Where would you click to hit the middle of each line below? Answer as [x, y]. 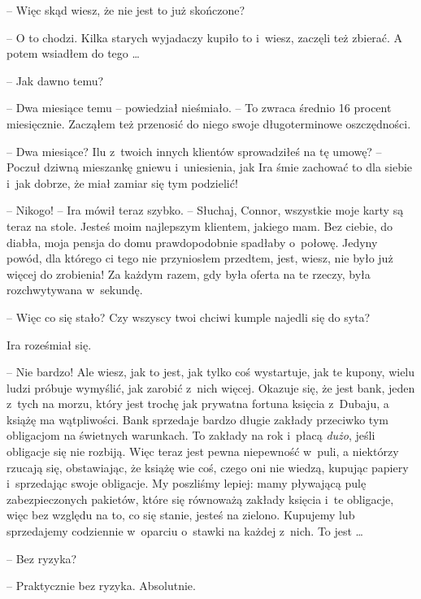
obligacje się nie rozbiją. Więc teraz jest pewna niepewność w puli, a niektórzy [203, 451]
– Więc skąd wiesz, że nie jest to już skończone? [126, 10]
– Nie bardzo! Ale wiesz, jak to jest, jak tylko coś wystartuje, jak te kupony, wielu [211, 372]
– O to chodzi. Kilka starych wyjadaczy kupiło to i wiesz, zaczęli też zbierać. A [205, 37]
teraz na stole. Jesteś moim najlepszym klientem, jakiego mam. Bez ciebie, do [200, 226]
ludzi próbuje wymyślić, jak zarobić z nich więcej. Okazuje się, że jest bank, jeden [211, 387]
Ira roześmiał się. [49, 344]
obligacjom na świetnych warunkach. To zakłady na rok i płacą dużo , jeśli [191, 435]
